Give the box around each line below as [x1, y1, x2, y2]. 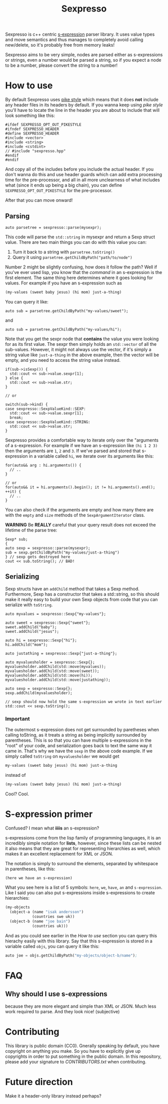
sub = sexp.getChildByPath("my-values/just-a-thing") [5, 550, 120, 555]
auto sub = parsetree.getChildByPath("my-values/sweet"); [5, 308, 128, 314]
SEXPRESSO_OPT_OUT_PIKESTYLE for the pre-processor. [5, 188, 112, 194]
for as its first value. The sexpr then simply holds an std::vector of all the [5, 341, 156, 347]
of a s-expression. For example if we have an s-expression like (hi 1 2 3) [5, 442, 158, 448]
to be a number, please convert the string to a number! [5, 62, 117, 68]
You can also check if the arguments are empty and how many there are [5, 506, 154, 512]
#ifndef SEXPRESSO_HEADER [5, 126, 59, 132]
